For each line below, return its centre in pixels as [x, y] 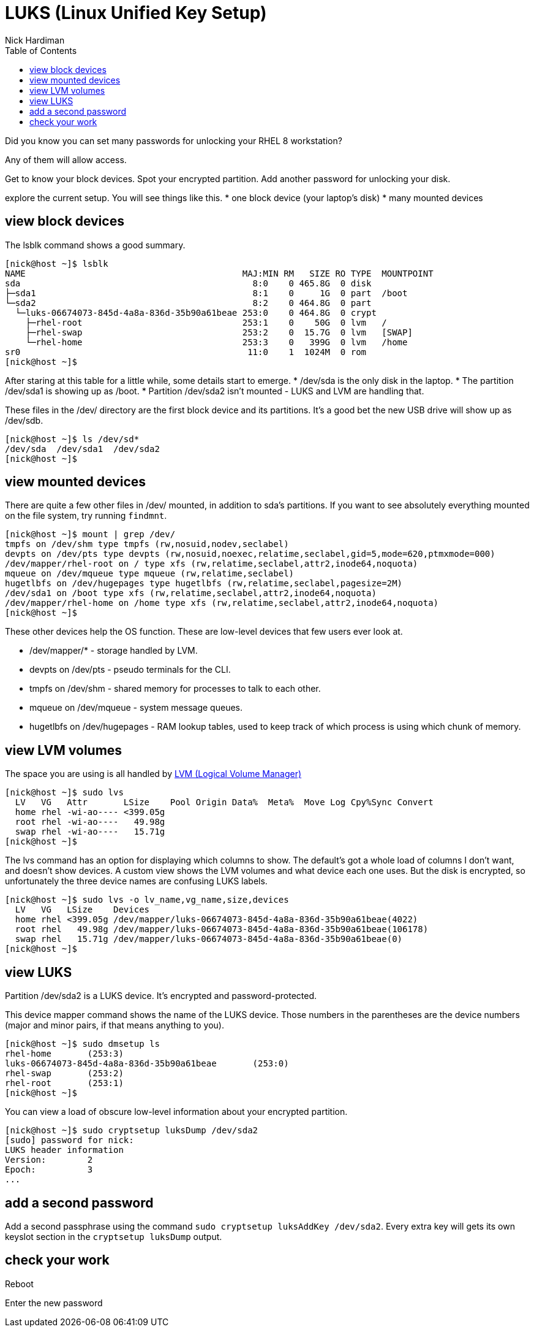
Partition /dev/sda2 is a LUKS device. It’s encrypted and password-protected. [161, 996]
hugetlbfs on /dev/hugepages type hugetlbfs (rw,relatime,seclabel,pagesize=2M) [204, 584]
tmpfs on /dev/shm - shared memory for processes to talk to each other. [175, 689]
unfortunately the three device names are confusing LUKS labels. [136, 881]
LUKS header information [64, 1150]
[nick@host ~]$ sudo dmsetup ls [82, 1044]
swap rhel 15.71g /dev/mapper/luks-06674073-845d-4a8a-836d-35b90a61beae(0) [209, 939]
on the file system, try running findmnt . [86, 516]
